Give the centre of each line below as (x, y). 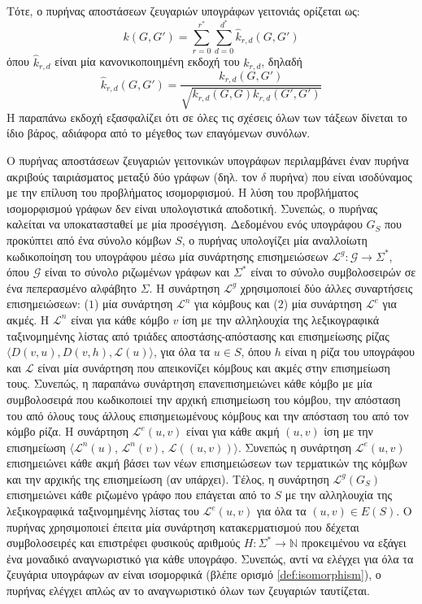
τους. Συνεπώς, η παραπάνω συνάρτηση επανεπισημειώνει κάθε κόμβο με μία (189, 383)
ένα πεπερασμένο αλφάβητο (72, 287)
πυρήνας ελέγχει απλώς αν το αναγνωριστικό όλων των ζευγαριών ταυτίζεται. (188, 591)
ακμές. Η (28, 319)
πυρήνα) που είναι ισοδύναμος (341, 176)
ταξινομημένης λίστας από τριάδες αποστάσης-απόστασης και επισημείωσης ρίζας (198, 335)
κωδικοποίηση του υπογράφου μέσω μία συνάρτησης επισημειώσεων (167, 256)
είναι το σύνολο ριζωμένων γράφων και (137, 272)
